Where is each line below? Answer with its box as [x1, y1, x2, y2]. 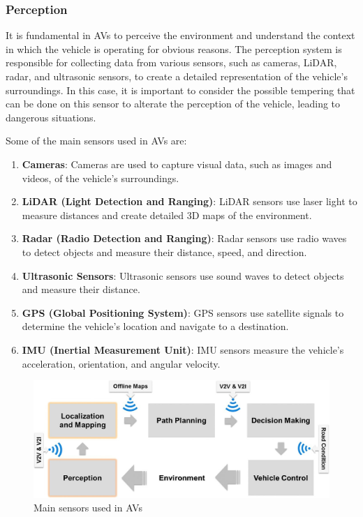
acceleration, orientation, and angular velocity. [22, 356, 221, 370]
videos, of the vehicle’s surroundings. [22, 170, 179, 185]
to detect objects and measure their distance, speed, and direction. [22, 244, 307, 259]
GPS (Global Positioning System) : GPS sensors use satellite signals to [22, 305, 344, 320]
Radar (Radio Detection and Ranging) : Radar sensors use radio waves [22, 231, 347, 246]
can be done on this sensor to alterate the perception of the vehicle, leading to [6, 96, 341, 111]
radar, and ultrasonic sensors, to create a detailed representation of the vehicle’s [6, 69, 348, 83]
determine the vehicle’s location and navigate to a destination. [22, 319, 289, 334]
